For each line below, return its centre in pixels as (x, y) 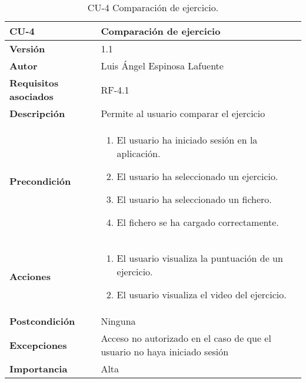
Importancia (39, 369)
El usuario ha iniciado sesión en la (187, 140)
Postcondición (42, 321)
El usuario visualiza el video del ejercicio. (202, 294)
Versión (27, 49)
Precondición (40, 181)
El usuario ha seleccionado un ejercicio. (197, 176)
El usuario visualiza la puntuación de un (200, 258)
